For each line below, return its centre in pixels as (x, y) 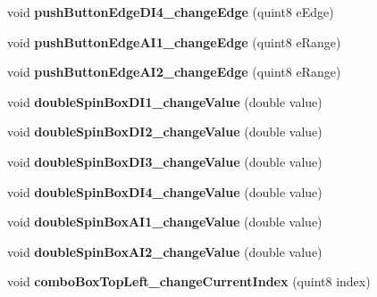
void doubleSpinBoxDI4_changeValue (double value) (165, 191)
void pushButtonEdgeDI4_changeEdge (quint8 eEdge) (171, 12)
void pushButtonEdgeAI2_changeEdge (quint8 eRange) (174, 72)
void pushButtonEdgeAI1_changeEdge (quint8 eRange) (174, 41)
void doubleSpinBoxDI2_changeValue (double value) (165, 132)
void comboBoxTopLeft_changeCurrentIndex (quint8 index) (189, 281)
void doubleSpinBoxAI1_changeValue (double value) (165, 222)
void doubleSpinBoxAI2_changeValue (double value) (165, 251)
